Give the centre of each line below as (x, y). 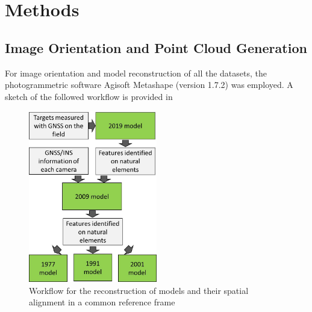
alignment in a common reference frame (102, 302)
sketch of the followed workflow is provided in (89, 96)
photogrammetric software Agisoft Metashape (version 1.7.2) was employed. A (149, 85)
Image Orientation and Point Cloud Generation (156, 47)
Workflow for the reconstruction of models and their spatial (139, 290)
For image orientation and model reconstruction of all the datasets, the (136, 73)
